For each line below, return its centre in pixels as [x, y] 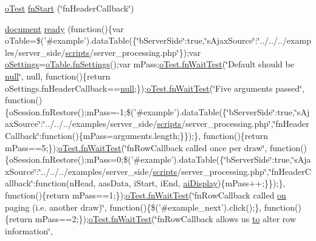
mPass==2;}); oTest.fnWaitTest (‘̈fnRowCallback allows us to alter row [165, 219]
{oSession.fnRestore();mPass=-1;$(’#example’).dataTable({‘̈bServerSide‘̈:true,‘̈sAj [157, 111]
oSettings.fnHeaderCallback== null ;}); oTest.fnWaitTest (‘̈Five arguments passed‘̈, [155, 88]
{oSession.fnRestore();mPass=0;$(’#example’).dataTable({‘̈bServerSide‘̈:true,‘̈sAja [158, 159]
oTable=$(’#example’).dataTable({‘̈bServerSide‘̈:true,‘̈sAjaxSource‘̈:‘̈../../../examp [158, 40]
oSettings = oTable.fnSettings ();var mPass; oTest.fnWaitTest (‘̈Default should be [149, 64]
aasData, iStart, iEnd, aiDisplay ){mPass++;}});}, [192, 183]
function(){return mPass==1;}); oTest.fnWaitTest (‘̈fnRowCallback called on [146, 195]
